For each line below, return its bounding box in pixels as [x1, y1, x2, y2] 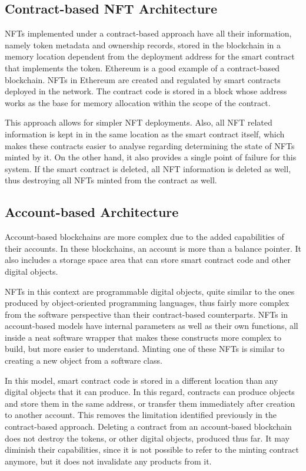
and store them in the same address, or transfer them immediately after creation [5, 397, 295, 409]
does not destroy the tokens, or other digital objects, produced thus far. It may [5, 432, 290, 444]
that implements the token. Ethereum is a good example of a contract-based [5, 61, 280, 74]
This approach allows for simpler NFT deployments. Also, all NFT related [5, 116, 272, 129]
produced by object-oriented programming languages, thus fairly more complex [5, 297, 290, 309]
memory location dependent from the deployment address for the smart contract [5, 50, 295, 62]
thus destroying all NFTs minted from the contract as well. [5, 174, 217, 186]
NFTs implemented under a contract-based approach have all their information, [5, 27, 292, 39]
